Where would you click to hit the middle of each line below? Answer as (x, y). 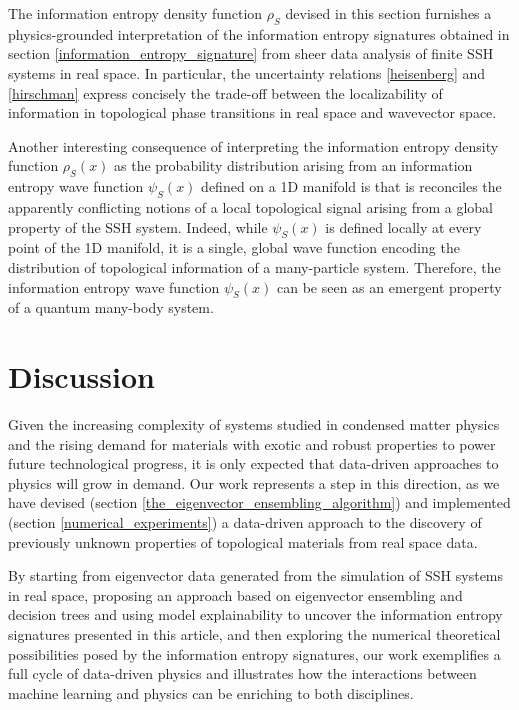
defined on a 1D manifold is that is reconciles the (351, 186)
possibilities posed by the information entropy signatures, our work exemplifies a (254, 653)
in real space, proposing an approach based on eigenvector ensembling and (235, 594)
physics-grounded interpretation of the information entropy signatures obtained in (259, 33)
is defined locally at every (403, 226)
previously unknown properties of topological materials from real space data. (243, 541)
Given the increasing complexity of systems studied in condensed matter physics (254, 424)
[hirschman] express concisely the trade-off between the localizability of (225, 92)
